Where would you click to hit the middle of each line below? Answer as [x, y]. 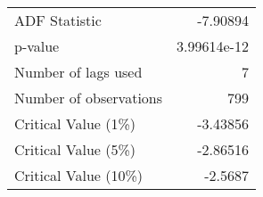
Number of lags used [78, 72]
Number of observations [89, 98]
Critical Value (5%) [75, 149]
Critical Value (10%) [79, 175]
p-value [37, 46]
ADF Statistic [58, 20]
